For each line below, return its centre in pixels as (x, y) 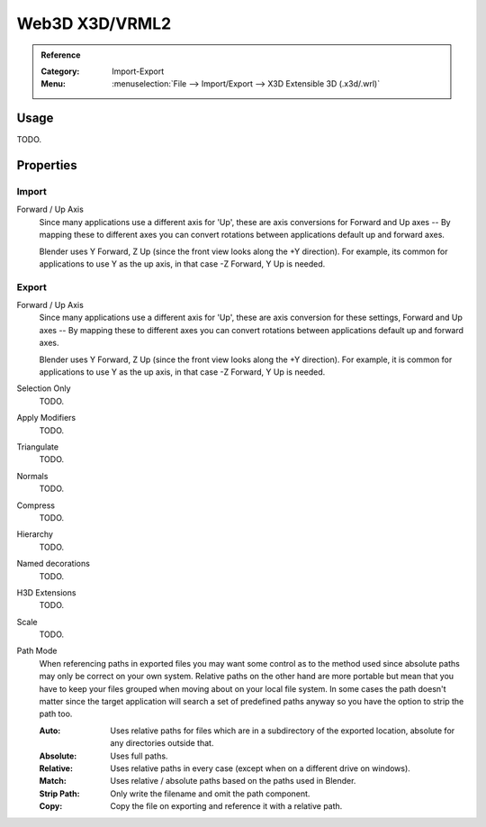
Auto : (50, 731)
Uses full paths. (139, 756)
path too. (56, 714)
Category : (60, 71)
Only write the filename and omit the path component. (210, 794)
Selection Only (44, 388)
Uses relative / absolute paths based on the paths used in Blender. (233, 781)
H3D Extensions (46, 592)
